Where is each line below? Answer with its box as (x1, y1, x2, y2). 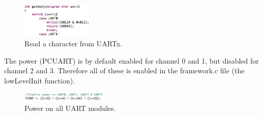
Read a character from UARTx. (24, 38, 123, 48)
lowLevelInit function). (4, 75, 75, 85)
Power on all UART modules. (24, 103, 116, 113)
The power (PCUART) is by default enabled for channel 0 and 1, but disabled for (4, 55, 259, 66)
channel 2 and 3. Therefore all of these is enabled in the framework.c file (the (4, 65, 245, 76)
